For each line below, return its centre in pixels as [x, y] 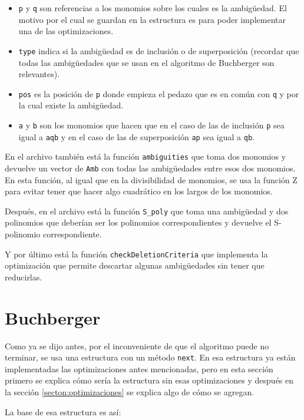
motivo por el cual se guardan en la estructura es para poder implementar [152, 19]
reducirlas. [24, 277]
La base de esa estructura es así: [63, 411]
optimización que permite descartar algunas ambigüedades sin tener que [135, 265]
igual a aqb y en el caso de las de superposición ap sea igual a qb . [136, 136]
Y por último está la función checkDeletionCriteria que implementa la [136, 254]
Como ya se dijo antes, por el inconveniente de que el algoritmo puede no [137, 345]
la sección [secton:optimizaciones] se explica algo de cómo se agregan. [130, 392]
